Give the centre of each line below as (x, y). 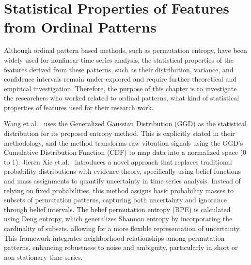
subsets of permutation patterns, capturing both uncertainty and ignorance (115, 200)
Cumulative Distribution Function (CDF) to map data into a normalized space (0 (125, 152)
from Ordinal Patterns (80, 27)
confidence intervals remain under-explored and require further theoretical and (120, 79)
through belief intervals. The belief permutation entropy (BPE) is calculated (117, 209)
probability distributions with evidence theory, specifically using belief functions (123, 171)
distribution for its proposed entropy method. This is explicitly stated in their (119, 133)
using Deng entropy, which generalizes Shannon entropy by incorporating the (118, 219)
